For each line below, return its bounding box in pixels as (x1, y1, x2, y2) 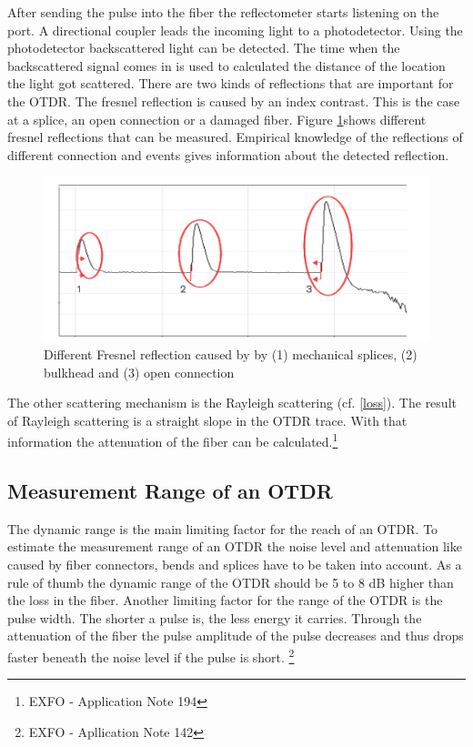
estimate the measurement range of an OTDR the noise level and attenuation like (7, 537, 462, 556)
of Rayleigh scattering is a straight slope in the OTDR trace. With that (7, 410, 408, 429)
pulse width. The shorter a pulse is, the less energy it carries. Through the (7, 608, 422, 627)
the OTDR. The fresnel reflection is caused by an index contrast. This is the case (7, 91, 460, 110)
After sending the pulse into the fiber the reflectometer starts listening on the (7, 3, 439, 21)
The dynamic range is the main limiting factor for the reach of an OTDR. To (7, 519, 438, 538)
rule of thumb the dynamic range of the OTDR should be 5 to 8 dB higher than (7, 572, 454, 591)
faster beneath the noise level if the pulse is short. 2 (7, 644, 295, 666)
